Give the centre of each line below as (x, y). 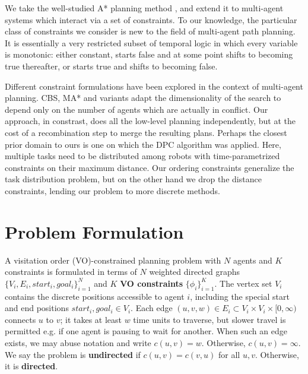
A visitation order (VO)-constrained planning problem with (113, 260)
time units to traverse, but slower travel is (209, 319)
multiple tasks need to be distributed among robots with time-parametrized (142, 156)
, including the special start (240, 296)
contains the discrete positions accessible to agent (95, 296)
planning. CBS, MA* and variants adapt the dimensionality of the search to (143, 98)
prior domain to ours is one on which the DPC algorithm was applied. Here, (143, 144)
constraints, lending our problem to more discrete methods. (112, 190)
